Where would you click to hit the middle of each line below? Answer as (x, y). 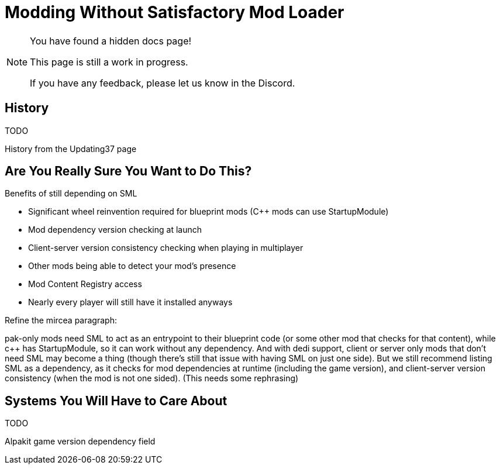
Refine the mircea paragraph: (61, 320)
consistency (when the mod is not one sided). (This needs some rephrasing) (152, 378)
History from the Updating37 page (71, 149)
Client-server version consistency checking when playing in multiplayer (166, 248)
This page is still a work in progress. (109, 62)
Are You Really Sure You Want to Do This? (128, 171)
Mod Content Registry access (85, 284)
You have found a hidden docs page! (111, 41)
